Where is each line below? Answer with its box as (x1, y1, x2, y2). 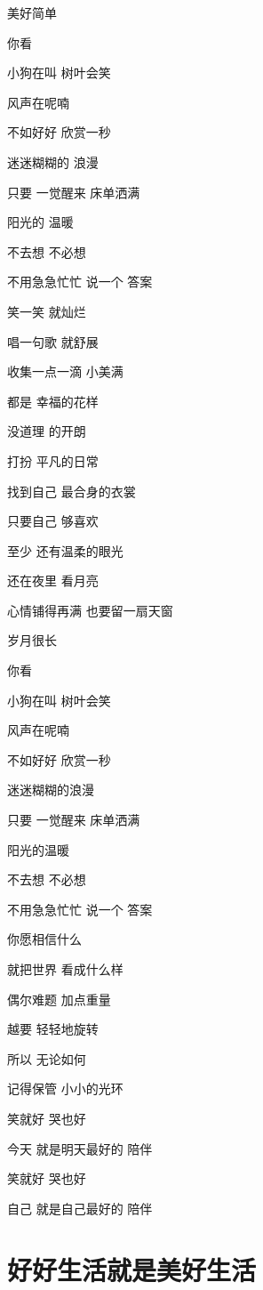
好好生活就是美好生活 (7, 1251, 257, 1287)
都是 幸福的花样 (7, 391, 99, 410)
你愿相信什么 (7, 930, 82, 948)
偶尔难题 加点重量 (7, 989, 111, 1008)
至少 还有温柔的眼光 (7, 541, 124, 560)
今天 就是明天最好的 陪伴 (7, 1139, 153, 1157)
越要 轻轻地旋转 (7, 1020, 99, 1038)
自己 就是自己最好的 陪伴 (7, 1198, 153, 1217)
